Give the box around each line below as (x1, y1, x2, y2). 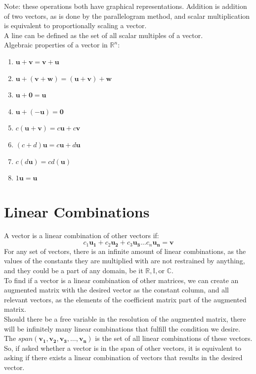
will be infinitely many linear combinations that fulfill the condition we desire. (4, 323, 241, 333)
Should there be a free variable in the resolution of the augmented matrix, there (4, 314, 246, 324)
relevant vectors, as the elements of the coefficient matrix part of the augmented (4, 294, 247, 304)
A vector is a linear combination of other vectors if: (4, 230, 159, 240)
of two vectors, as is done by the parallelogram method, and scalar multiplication (4, 10, 250, 21)
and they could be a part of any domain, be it (4, 265, 143, 276)
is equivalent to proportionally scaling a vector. (4, 20, 147, 31)
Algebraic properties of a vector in (4, 40, 108, 50)
